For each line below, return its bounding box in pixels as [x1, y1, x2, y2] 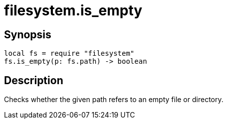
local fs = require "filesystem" [4, 49, 135, 58]
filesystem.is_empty [4, 2, 143, 19]
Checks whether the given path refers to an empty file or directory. [4, 95, 224, 104]
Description [4, 74, 63, 87]
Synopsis [4, 28, 51, 41]
